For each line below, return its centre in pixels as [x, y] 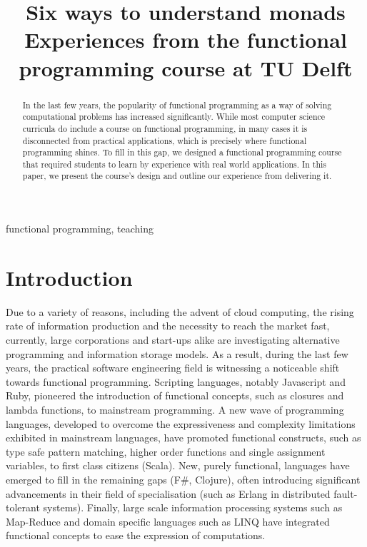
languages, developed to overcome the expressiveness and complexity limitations [181, 423]
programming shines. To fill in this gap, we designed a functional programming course [182, 152]
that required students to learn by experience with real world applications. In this [175, 164]
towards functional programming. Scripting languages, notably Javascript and [176, 381]
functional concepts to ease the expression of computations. [136, 535]
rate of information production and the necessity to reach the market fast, [168, 326]
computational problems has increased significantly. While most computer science [174, 117]
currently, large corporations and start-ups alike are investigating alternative [173, 340]
